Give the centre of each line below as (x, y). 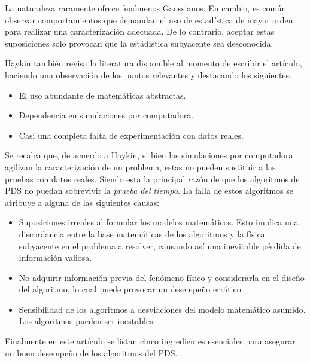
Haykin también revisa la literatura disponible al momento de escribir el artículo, (154, 63)
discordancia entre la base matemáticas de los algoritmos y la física (142, 234)
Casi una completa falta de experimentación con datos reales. (131, 135)
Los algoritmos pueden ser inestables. (87, 321)
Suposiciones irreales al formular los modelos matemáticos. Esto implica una (159, 222)
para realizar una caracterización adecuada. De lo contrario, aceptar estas (140, 31)
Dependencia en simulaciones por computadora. (106, 115)
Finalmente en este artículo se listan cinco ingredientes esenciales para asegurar (150, 341)
